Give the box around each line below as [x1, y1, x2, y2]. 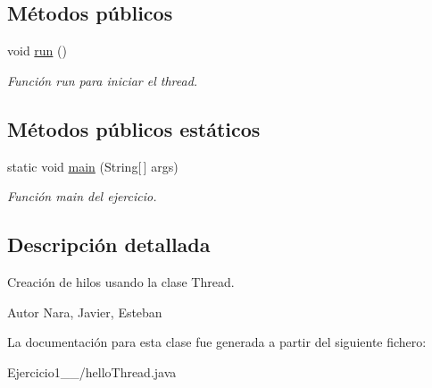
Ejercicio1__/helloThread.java [7, 362, 177, 381]
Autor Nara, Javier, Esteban [7, 302, 162, 321]
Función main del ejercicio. [7, 187, 157, 206]
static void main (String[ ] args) [7, 156, 179, 175]
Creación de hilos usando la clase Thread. [7, 272, 235, 291]
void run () [7, 41, 67, 60]
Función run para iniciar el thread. [7, 71, 198, 89]
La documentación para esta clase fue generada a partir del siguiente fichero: [7, 333, 427, 351]
